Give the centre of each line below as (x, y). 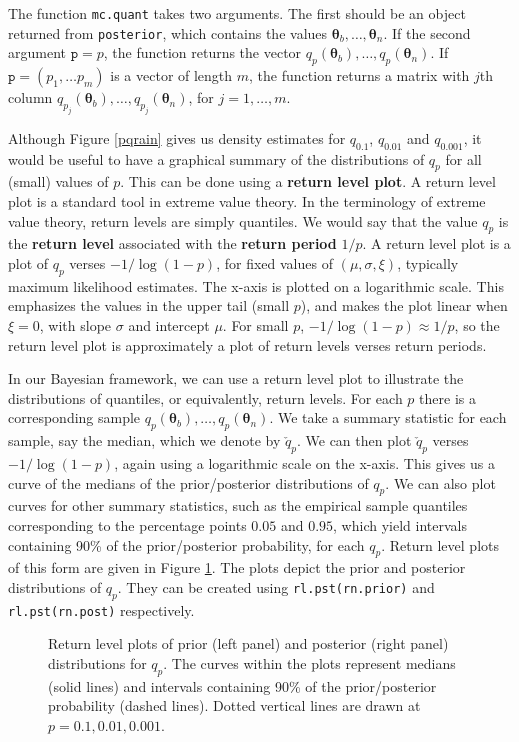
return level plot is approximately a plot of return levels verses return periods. (247, 344)
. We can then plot (354, 440)
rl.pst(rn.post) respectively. (101, 609)
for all (463, 158)
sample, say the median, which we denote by (144, 440)
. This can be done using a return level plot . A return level (308, 181)
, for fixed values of (274, 263)
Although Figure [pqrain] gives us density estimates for (177, 137)
